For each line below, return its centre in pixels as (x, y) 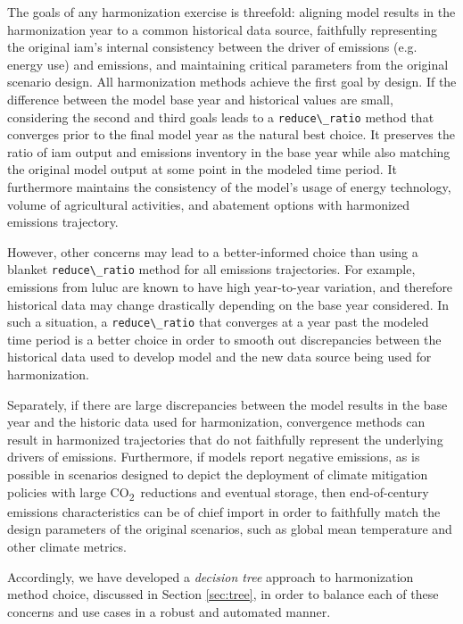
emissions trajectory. (63, 222)
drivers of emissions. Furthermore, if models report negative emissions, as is (214, 457)
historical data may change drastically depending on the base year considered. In (228, 304)
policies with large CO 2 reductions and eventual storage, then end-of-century (218, 493)
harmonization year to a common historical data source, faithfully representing (222, 29)
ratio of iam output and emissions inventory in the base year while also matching (229, 151)
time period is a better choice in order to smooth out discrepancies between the (224, 339)
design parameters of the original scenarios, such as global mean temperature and (230, 529)
